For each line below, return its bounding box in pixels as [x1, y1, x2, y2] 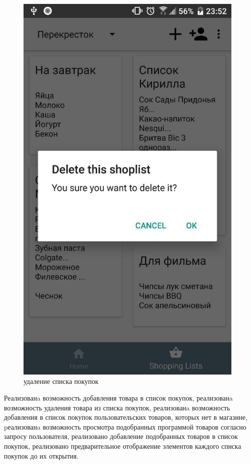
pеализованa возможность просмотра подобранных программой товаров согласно [4, 421, 247, 432]
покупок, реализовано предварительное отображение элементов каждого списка [4, 440, 241, 451]
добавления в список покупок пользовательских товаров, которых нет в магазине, [4, 412, 248, 422]
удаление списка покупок [24, 376, 99, 386]
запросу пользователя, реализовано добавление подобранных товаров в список [4, 431, 238, 441]
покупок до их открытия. [4, 450, 79, 461]
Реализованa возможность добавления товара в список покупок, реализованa [4, 392, 233, 403]
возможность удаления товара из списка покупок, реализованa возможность [4, 402, 230, 412]
